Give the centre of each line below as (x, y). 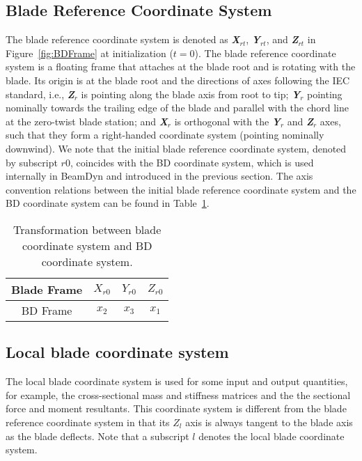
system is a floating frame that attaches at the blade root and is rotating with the (181, 67)
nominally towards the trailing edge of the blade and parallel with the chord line (177, 108)
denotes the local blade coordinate (271, 436)
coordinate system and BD (87, 245)
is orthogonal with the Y (227, 121)
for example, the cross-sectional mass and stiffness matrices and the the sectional (178, 394)
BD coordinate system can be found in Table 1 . (108, 203)
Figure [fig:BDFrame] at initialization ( (89, 53)
